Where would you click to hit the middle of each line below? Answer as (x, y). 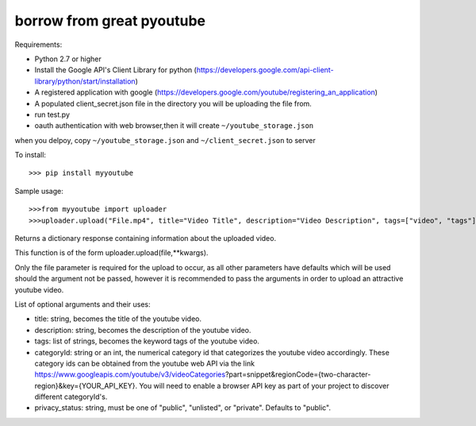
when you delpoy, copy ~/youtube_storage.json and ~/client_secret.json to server (165, 140)
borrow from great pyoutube (110, 21)
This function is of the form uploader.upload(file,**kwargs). (111, 253)
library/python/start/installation (85, 81)
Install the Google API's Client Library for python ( (116, 70)
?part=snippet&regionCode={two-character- (298, 374)
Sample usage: (39, 191)
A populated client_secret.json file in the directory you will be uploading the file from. (173, 103)
